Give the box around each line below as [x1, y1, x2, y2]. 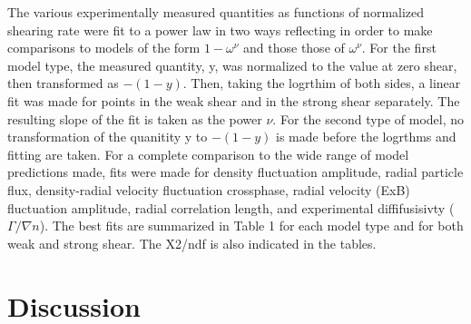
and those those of [243, 38, 345, 57]
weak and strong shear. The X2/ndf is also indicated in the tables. [7, 233, 377, 252]
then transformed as [7, 74, 119, 93]
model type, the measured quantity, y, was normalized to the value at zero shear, [7, 55, 457, 74]
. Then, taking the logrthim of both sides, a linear [182, 74, 461, 93]
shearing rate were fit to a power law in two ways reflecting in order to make [7, 20, 433, 39]
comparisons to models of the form [7, 38, 201, 57]
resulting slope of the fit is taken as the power [7, 109, 262, 128]
